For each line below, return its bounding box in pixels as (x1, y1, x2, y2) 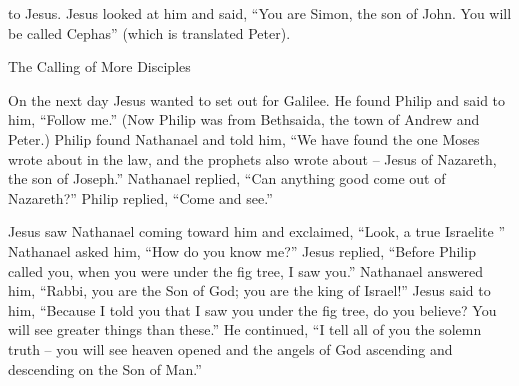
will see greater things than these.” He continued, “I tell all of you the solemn (8, 319, 482, 340)
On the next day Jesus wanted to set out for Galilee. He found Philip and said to (8, 89, 506, 110)
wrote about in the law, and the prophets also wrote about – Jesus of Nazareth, (8, 148, 497, 169)
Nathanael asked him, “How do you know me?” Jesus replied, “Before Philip (8, 240, 476, 261)
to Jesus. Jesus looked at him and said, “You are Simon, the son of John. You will (8, 3, 512, 23)
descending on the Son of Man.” (8, 358, 202, 379)
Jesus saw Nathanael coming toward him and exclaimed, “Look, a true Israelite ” (8, 221, 505, 242)
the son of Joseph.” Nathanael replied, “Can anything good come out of (8, 168, 446, 189)
